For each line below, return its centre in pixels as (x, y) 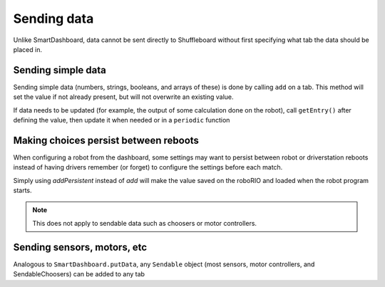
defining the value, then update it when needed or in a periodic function (122, 120)
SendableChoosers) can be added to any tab (79, 274)
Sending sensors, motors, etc (80, 247)
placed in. (28, 49)
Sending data (53, 19)
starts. (22, 191)
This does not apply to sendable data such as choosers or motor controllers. (144, 223)
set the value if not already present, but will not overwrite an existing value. (124, 97)
